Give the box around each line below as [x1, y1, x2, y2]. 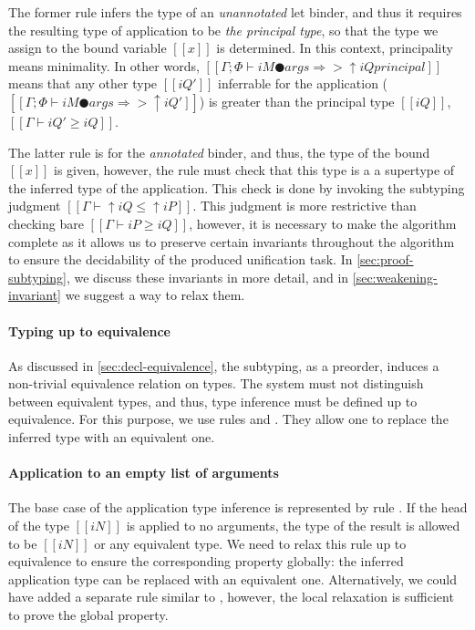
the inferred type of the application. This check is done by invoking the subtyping [8, 178, 465, 197]
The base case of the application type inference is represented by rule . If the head [8, 498, 468, 517]
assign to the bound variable [8, 38, 167, 57]
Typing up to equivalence [8, 321, 170, 340]
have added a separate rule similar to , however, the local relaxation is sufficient [8, 587, 454, 606]
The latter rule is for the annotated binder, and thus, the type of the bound [8, 142, 430, 161]
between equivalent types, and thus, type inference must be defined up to [8, 391, 418, 410]
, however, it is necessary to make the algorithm [189, 213, 457, 232]
